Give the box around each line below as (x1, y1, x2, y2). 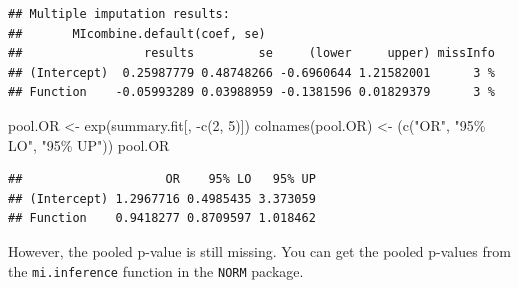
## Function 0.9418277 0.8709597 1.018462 (8, 211, 316, 226)
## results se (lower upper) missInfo (8, 46, 495, 61)
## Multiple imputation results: (8, 7, 230, 21)
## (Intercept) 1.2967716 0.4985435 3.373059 (8, 191, 316, 206)
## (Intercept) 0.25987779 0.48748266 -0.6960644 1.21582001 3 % (8, 65, 495, 80)
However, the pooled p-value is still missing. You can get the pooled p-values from (8, 240, 511, 261)
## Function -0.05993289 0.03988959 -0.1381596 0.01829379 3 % (8, 85, 495, 100)
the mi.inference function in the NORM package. (8, 260, 304, 281)
